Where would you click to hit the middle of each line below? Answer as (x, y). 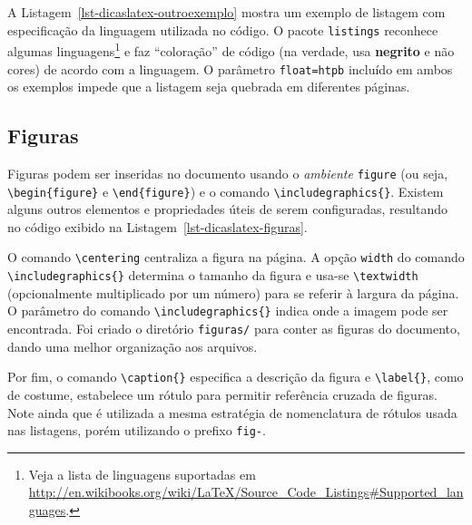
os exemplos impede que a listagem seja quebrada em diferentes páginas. (209, 87)
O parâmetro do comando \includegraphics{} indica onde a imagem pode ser (228, 311)
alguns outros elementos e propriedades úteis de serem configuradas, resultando (227, 209)
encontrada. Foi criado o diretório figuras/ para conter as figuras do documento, (234, 329)
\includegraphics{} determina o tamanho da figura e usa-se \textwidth (213, 275)
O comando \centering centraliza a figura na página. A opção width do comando (236, 257)
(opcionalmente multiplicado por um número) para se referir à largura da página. (233, 292)
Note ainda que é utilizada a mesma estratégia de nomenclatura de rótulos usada (232, 412)
